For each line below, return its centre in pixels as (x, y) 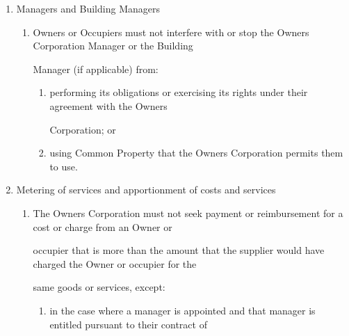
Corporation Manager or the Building (113, 46)
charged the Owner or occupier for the (115, 263)
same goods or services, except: (99, 287)
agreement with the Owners (108, 105)
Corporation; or (83, 129)
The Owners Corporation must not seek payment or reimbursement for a (188, 213)
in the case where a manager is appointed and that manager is (182, 310)
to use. (64, 166)
